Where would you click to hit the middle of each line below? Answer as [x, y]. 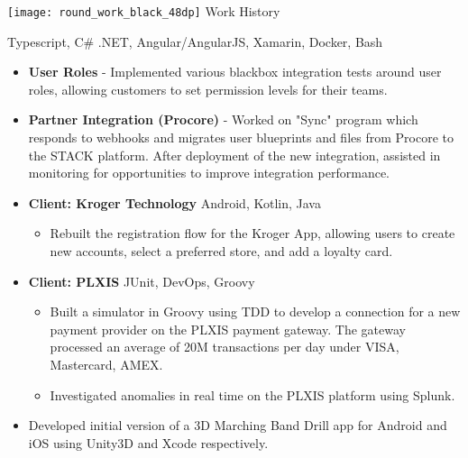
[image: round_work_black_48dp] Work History [144, 11]
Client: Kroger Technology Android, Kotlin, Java [174, 202]
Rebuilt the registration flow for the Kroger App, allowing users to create [252, 233]
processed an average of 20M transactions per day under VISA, [225, 347]
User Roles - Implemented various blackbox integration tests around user [235, 72]
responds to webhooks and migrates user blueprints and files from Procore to [241, 137]
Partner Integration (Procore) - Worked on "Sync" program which [223, 119]
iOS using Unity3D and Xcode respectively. [148, 442]
